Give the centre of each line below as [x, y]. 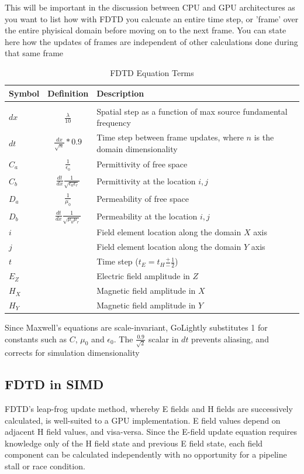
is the [264, 137]
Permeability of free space [143, 198]
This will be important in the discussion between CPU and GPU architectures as [150, 7]
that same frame [34, 53]
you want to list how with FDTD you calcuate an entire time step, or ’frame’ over [152, 18]
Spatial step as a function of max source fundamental [192, 111]
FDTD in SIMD [54, 384]
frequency [114, 123]
